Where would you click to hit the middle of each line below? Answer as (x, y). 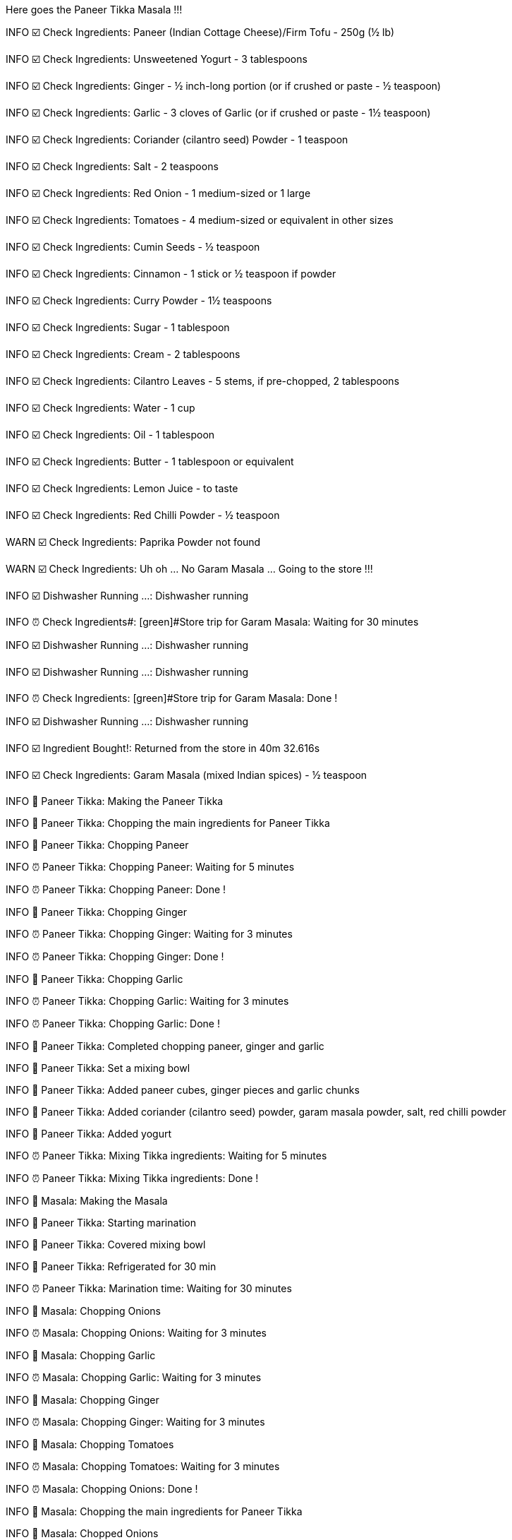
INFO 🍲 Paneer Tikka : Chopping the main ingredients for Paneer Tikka (168, 823)
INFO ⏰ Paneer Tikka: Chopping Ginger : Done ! (115, 956)
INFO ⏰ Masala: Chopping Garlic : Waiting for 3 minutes (134, 1377)
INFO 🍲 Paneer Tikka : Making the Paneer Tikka (115, 801)
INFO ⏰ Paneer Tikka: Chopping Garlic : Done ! (113, 1023)
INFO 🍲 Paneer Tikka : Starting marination (101, 1223)
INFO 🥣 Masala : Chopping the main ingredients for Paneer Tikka (154, 1511)
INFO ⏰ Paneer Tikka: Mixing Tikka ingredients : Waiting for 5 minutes (166, 1156)
